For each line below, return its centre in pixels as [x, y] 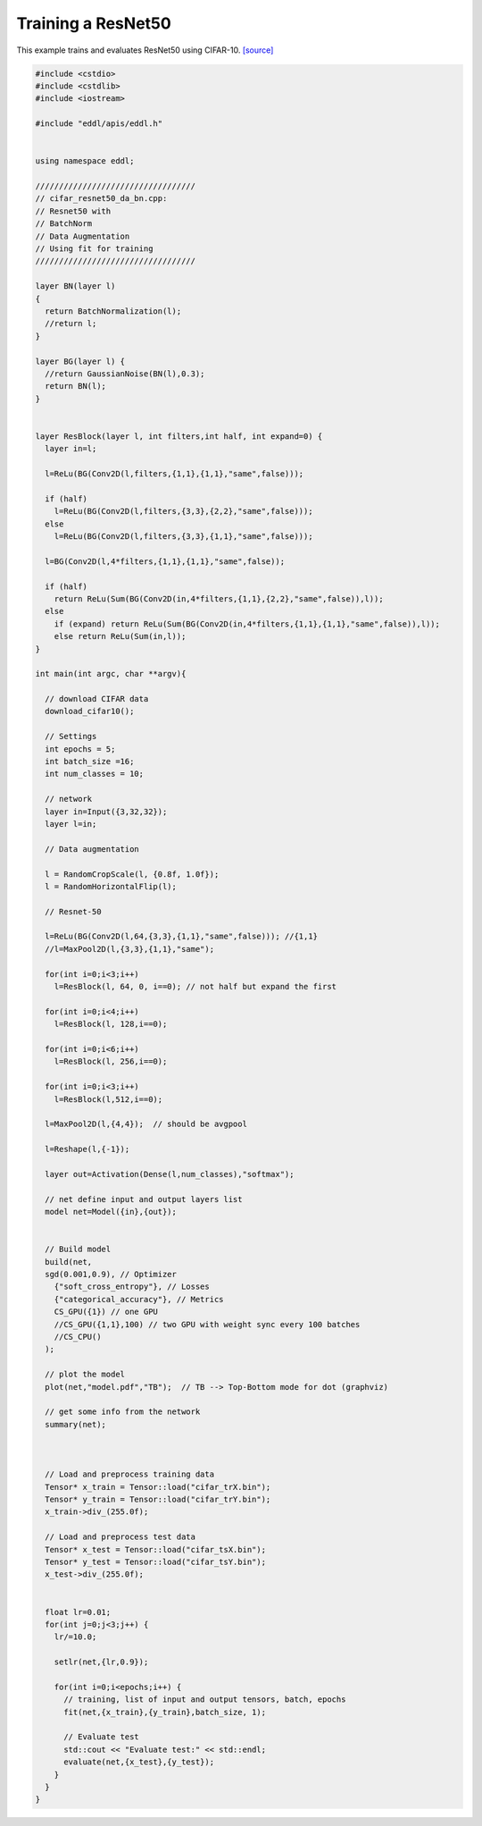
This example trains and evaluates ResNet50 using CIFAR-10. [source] [145, 50]
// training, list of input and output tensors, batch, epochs [205, 1700]
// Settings [71, 736]
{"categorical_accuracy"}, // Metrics [139, 1299]
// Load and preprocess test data [120, 1537]
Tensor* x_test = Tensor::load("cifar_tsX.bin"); [156, 1549]
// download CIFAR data [97, 699]
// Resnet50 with [73, 211]
